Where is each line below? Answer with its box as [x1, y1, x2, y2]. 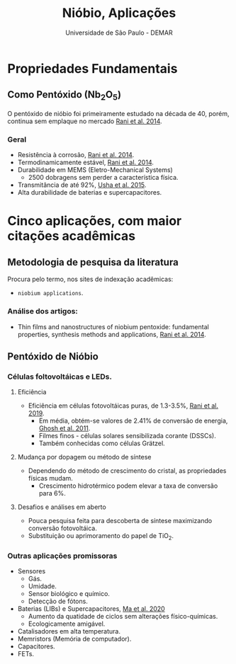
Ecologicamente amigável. [28, 619, 106, 628]
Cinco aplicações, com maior [7, 213, 182, 229]
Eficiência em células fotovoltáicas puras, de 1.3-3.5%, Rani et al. [28, 401, 218, 410]
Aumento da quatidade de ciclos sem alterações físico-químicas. [28, 612, 218, 621]
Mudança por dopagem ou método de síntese [17, 453, 152, 462]
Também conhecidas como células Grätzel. [38, 439, 165, 447]
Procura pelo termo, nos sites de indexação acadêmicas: [7, 275, 174, 284]
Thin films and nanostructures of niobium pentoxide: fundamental [17, 322, 209, 331]
